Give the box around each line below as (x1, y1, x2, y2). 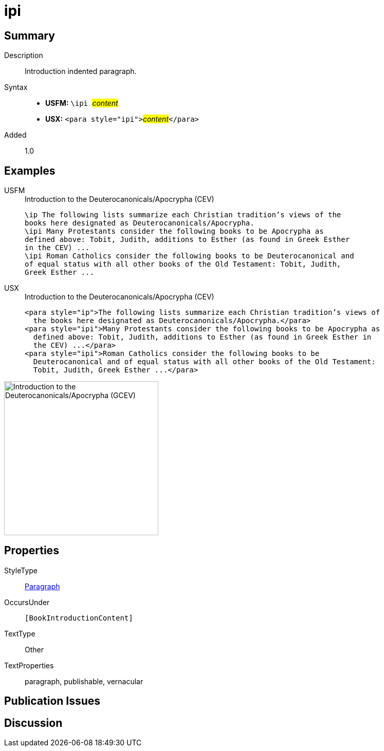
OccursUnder (4, 597, 50, 607)
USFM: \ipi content (45, 99, 118, 108)
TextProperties (4, 661, 54, 670)
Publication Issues (4, 694, 101, 708)
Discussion (4, 716, 63, 729)
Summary (4, 29, 55, 42)
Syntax (4, 83, 28, 92)
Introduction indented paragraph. (25, 67, 137, 76)
